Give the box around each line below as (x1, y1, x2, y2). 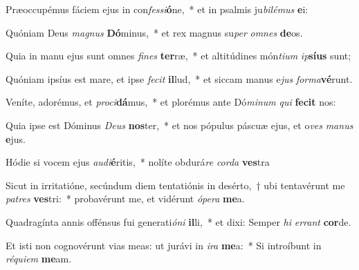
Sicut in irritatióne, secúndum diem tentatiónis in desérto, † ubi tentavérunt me (6, 177, 345, 192)
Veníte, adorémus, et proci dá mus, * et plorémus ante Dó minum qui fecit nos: (6, 95, 336, 109)
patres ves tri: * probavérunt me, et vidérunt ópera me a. (6, 191, 245, 206)
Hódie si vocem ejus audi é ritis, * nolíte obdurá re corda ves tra (6, 155, 270, 169)
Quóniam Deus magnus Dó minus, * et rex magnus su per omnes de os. (6, 25, 303, 39)
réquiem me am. (6, 251, 72, 266)
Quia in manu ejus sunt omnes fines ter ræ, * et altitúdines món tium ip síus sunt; (6, 48, 351, 63)
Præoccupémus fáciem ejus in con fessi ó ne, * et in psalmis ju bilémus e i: (6, 2, 309, 16)
